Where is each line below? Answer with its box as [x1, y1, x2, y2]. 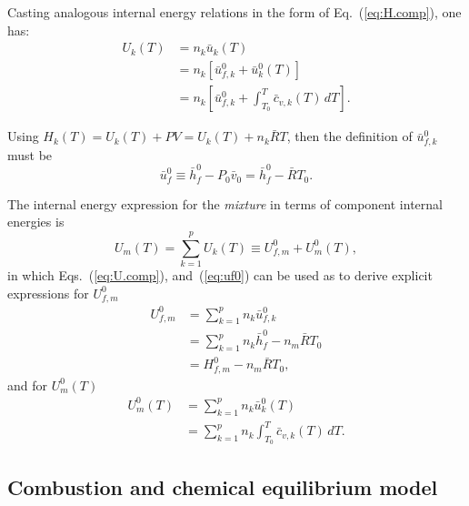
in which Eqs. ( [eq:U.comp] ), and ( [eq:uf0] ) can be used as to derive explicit [7, 265, 433, 284]
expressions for [7, 283, 89, 302]
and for [7, 375, 48, 394]
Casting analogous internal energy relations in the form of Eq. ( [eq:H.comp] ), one [7, 3, 462, 21]
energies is [7, 212, 65, 231]
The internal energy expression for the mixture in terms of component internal [7, 194, 443, 213]
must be [7, 145, 53, 164]
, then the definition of [286, 126, 413, 146]
